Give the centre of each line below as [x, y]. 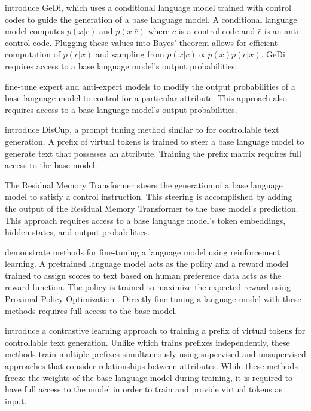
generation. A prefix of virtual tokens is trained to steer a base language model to [155, 141]
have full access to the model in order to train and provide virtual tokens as [144, 389]
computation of [33, 54]
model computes [35, 31]
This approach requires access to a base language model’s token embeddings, [145, 220]
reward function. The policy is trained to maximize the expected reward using [148, 287]
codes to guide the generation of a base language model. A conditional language [151, 19]
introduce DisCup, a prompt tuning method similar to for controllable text [142, 130]
